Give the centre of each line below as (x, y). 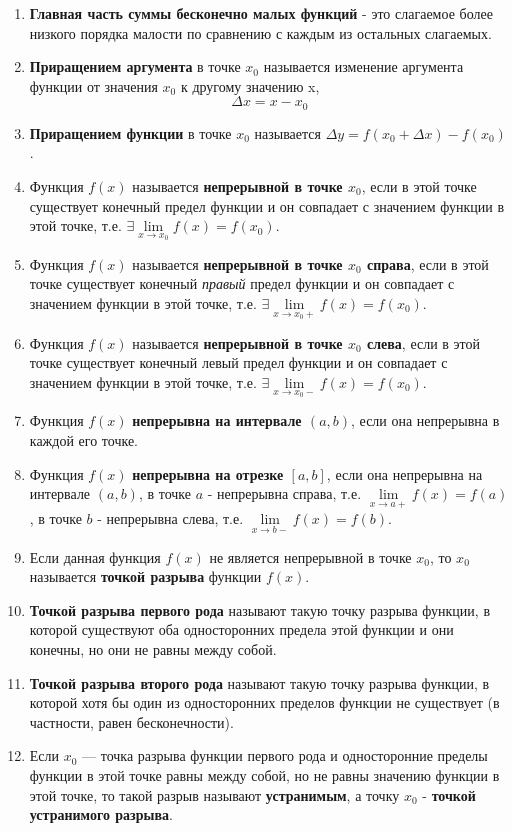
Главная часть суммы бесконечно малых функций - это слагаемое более (261, 13)
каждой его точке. (83, 440)
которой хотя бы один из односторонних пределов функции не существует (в (264, 702)
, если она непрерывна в (425, 420)
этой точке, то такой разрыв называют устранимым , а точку (214, 794)
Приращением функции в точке (130, 132)
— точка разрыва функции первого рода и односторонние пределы (285, 755)
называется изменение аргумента (363, 66)
